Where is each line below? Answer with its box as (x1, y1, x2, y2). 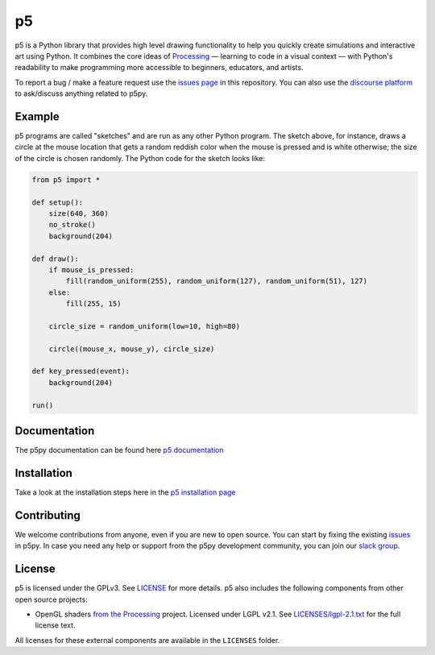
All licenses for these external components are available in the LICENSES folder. (14, 635, 280, 645)
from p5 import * (31, 175, 101, 184)
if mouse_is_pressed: (48, 265, 135, 274)
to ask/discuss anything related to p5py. (14, 89, 148, 98)
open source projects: (14, 595, 88, 604)
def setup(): (31, 197, 84, 207)
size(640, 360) (48, 209, 109, 218)
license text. (35, 620, 76, 630)
